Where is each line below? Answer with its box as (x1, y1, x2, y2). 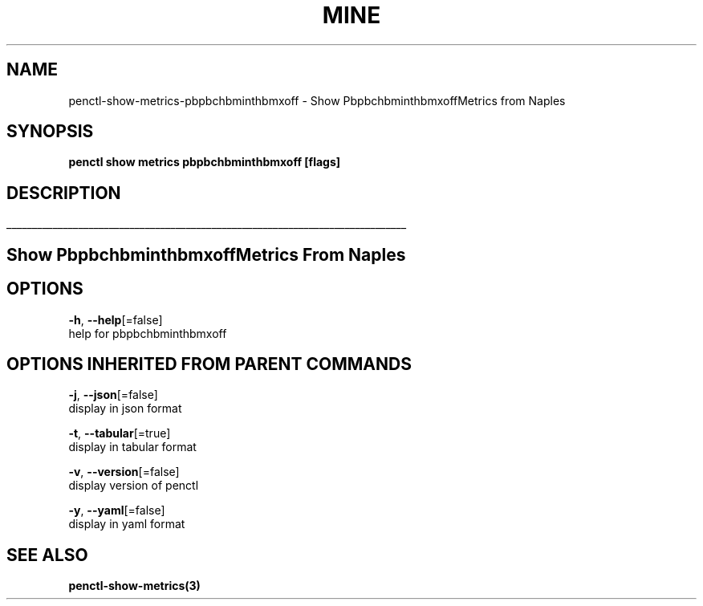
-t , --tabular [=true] (68, 426, 171, 441)
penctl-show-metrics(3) (68, 579, 201, 593)
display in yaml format (68, 517, 185, 531)
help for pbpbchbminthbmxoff (68, 326, 227, 340)
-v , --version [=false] (68, 465, 180, 479)
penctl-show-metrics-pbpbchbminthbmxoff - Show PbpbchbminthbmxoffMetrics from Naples (68, 93, 566, 108)
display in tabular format (68, 440, 197, 454)
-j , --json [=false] (68, 388, 158, 402)
